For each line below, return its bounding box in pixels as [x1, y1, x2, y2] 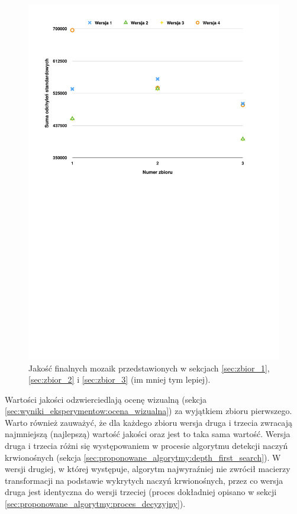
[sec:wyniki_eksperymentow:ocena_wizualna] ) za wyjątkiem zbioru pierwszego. [5, 405, 292, 417]
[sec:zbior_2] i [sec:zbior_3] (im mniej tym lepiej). [28, 373, 211, 386]
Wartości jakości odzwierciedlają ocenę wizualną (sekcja [5, 393, 206, 405]
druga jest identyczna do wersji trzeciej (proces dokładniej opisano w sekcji [5, 486, 277, 498]
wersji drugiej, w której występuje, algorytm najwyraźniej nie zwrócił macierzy [5, 463, 290, 475]
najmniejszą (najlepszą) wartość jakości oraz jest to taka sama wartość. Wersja [5, 428, 290, 440]
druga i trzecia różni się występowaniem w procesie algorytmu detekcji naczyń [5, 439, 288, 452]
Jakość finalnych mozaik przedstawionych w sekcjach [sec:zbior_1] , [28, 361, 270, 374]
